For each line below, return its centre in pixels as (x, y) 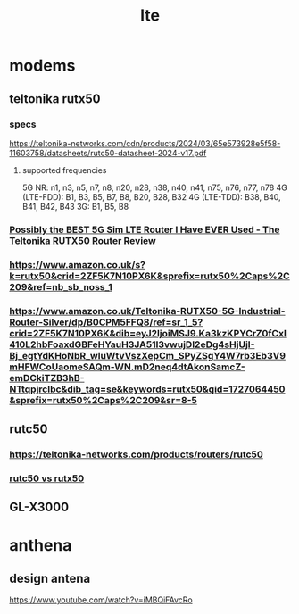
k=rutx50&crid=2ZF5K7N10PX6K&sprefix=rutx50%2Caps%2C (149, 276)
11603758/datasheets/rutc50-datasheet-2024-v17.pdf (108, 153)
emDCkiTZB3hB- (47, 378)
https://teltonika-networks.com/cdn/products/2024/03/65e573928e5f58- (145, 143)
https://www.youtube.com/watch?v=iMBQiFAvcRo (101, 600)
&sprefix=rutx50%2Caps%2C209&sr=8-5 (104, 400)
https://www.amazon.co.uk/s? (77, 264)
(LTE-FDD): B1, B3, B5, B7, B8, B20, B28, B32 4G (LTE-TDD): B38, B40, (151, 196)
